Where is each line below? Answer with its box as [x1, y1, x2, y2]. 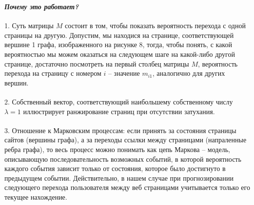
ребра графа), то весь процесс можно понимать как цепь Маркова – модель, [4, 144, 230, 154]
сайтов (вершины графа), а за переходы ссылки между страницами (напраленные [4, 135, 247, 145]
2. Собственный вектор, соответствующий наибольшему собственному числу [4, 96, 233, 106]
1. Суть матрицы [4, 20, 54, 31]
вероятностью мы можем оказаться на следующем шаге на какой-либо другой [4, 49, 235, 59]
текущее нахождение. [4, 191, 67, 202]
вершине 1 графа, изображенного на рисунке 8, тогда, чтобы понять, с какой [4, 39, 232, 50]
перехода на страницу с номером [4, 68, 101, 78]
